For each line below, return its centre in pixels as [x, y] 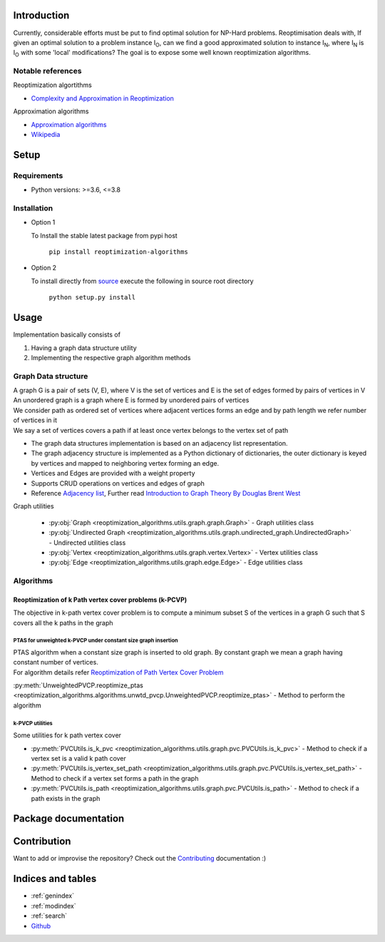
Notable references [47, 71]
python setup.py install [92, 297]
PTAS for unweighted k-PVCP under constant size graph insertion [96, 641]
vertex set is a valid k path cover [78, 758]
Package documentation [69, 819]
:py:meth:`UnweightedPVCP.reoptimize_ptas [78, 685]
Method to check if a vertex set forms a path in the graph [115, 778]
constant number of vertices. [56, 662]
